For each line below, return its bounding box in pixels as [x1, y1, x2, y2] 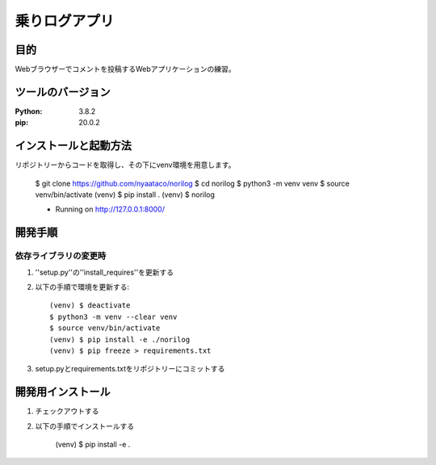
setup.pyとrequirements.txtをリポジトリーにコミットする [35, 364, 225, 374]
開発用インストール [15, 385, 111, 399]
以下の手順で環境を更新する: [35, 282, 130, 291]
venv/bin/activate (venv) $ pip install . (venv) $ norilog [35, 190, 216, 199]
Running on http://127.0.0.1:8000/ [55, 204, 166, 214]
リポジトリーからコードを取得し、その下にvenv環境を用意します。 [15, 160, 236, 170]
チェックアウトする [35, 406, 99, 416]
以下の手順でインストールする [35, 421, 135, 431]
